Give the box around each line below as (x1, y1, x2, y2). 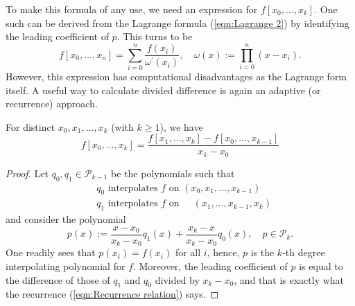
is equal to (299, 258, 343, 273)
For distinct (6, 119, 55, 134)
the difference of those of (6, 272, 110, 287)
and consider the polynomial (6, 212, 126, 226)
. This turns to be (116, 29, 193, 44)
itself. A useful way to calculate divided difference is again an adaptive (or (6, 82, 321, 97)
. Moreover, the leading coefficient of (132, 258, 288, 273)
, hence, (207, 245, 240, 260)
